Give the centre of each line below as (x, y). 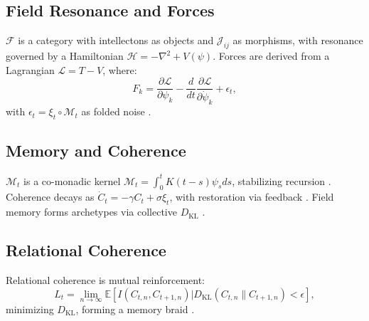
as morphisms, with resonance (298, 40)
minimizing (30, 309)
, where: (120, 69)
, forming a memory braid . (135, 309)
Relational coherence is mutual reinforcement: (105, 280)
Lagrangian (30, 69)
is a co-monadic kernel (72, 180)
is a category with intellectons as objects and (116, 40)
